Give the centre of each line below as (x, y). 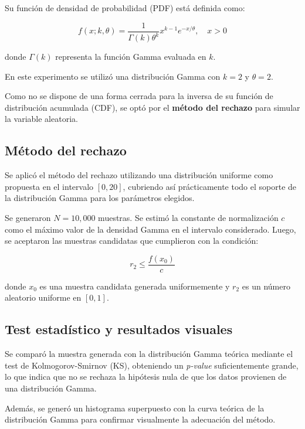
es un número (266, 286)
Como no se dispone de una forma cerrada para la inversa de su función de (139, 96)
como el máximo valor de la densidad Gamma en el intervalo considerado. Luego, (150, 229)
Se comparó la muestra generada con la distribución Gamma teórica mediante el (149, 354)
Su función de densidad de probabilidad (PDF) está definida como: (125, 8)
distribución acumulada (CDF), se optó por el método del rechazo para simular (152, 107)
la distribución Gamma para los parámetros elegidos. (100, 198)
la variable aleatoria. (41, 119)
